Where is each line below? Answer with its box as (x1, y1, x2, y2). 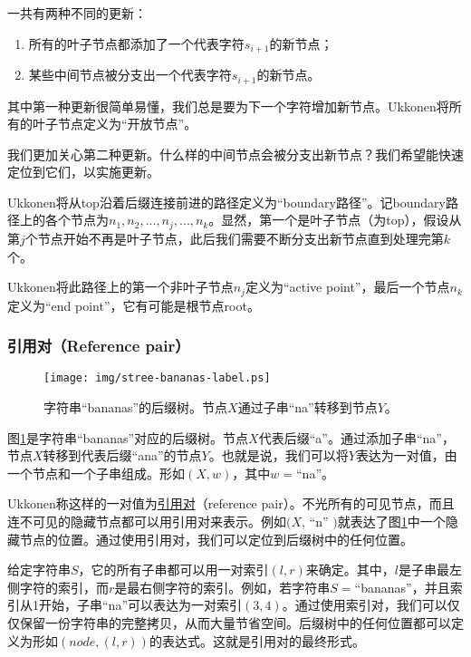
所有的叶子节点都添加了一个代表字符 (28, 34, 245, 53)
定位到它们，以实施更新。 (7, 162, 159, 181)
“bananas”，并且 (354, 577, 450, 596)
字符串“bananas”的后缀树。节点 (43, 398, 228, 417)
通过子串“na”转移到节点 (237, 398, 378, 417)
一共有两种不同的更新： (7, 4, 147, 22)
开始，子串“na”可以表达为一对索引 (38, 595, 242, 614)
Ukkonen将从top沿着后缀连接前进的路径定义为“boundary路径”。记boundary (7, 192, 446, 211)
